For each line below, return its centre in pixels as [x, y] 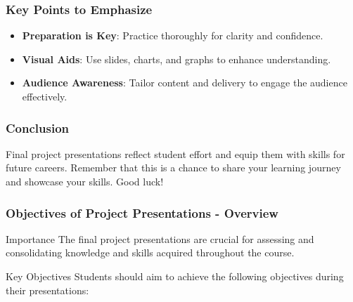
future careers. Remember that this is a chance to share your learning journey [173, 168]
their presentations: [47, 290]
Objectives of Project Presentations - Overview [142, 212]
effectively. [45, 96]
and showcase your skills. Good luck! [85, 181]
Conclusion [37, 127]
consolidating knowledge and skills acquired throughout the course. [150, 252]
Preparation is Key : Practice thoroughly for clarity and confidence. [173, 35]
